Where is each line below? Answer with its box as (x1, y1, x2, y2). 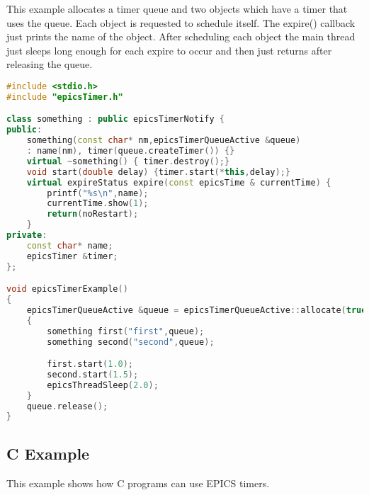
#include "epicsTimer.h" (6, 91, 123, 102)
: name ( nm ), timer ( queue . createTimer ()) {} (26, 146, 235, 156)
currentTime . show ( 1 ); (47, 198, 149, 209)
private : (6, 230, 47, 240)
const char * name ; (26, 240, 113, 251)
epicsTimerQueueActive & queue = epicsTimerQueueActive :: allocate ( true (26, 305, 367, 315)
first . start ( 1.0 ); (47, 359, 134, 370)
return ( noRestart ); (47, 209, 139, 220)
